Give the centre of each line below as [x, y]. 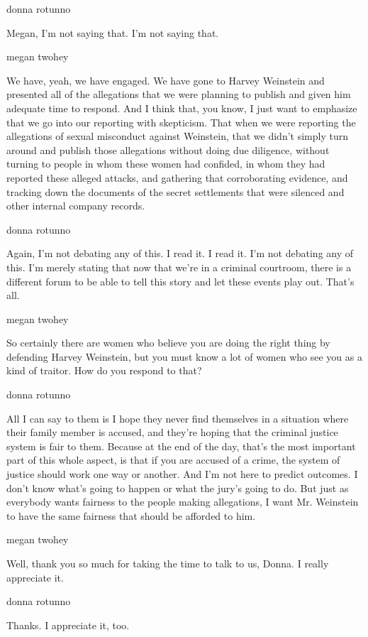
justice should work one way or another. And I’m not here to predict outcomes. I [182, 474]
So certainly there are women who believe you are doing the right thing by [168, 343]
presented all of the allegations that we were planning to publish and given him [179, 94]
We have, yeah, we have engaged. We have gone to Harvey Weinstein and [166, 80]
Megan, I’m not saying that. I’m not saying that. [113, 32]
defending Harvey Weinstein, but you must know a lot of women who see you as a [184, 356]
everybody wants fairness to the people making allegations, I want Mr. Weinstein [183, 502]
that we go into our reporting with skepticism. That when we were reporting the [181, 122]
